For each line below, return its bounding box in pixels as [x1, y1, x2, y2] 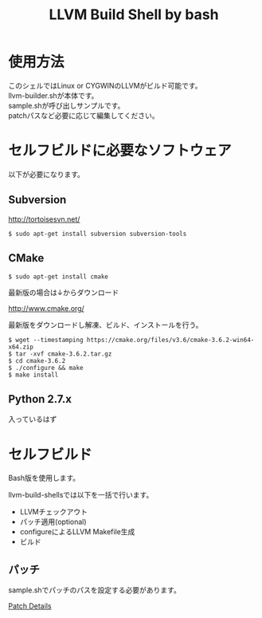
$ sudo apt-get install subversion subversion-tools [8, 230, 187, 238]
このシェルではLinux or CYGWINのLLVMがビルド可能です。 [8, 81, 202, 90]
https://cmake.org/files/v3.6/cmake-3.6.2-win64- [86, 336, 255, 344]
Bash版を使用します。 [8, 473, 80, 483]
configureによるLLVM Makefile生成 [19, 527, 135, 537]
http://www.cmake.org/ [8, 303, 85, 313]
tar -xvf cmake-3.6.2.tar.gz [15, 349, 112, 358]
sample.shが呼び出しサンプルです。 [8, 100, 125, 110]
